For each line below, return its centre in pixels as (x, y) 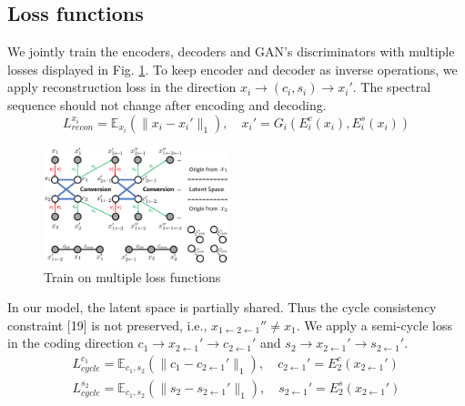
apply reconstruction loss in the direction (122, 87)
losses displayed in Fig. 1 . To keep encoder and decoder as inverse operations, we (232, 69)
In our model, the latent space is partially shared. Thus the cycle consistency (222, 307)
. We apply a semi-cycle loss (374, 325)
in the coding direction (71, 343)
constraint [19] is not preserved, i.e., (107, 325)
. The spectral (392, 87)
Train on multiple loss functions (132, 276)
